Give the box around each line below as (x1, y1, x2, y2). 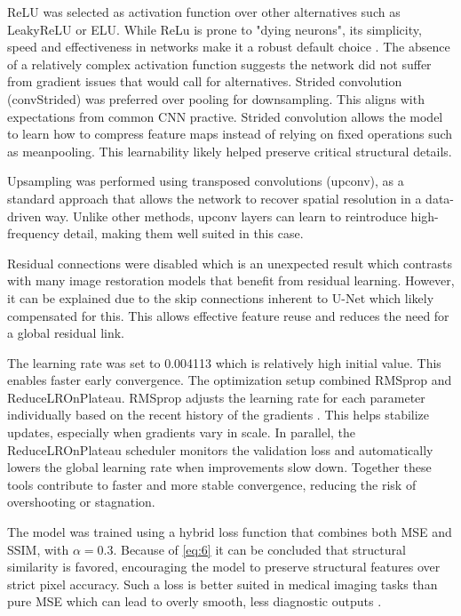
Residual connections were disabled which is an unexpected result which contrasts (7, 253, 452, 272)
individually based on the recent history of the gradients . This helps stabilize (7, 405, 430, 424)
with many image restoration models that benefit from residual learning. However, (7, 271, 455, 290)
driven (7, 206, 42, 225)
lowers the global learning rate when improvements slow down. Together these (7, 458, 432, 476)
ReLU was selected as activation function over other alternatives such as (7, 3, 401, 20)
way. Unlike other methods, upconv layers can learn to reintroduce (44, 206, 407, 225)
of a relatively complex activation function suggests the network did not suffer (7, 54, 432, 73)
